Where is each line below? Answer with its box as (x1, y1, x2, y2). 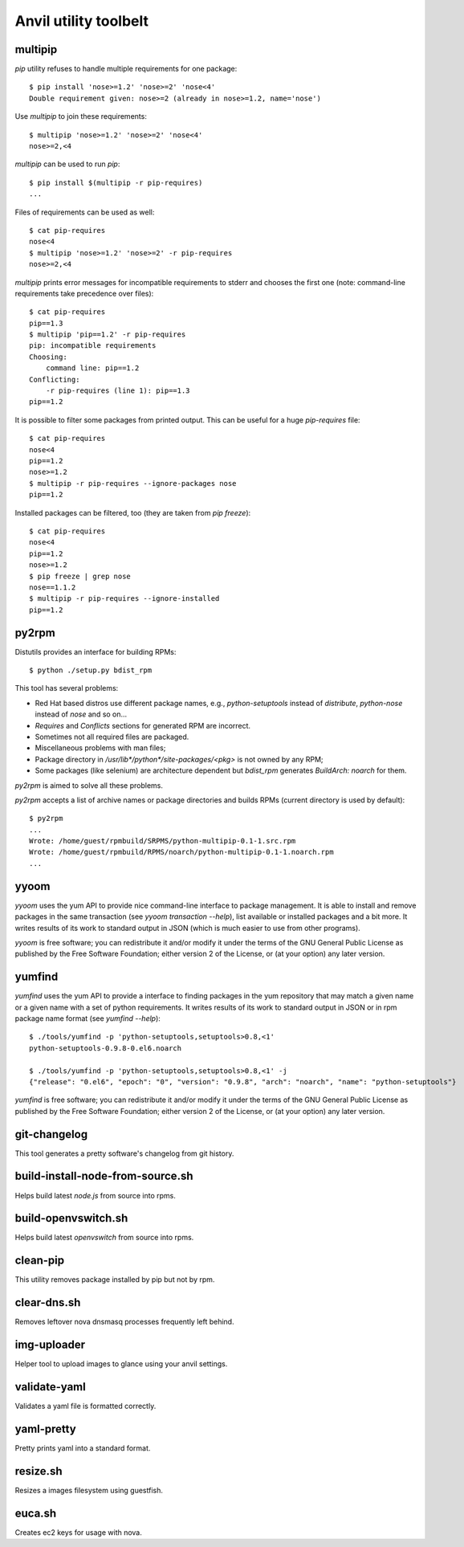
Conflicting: (29, 374, 80, 384)
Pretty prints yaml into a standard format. (14, 1443, 151, 1453)
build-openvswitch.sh (14, 1211, 128, 1225)
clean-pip (14, 1254, 65, 1267)
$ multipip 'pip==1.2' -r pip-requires (29, 330, 186, 339)
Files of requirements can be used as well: (14, 207, 155, 217)
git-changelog (14, 1127, 88, 1141)
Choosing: (29, 352, 67, 361)
